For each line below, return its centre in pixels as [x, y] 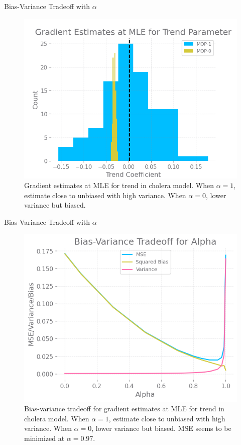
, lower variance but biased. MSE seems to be [161, 428]
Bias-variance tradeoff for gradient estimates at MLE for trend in [124, 409]
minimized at [44, 438]
